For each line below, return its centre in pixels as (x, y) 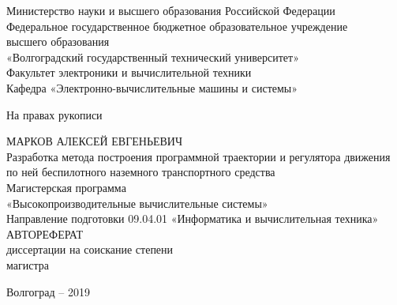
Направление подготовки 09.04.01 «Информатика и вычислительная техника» (193, 218)
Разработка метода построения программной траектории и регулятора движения (198, 156)
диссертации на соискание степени (90, 249)
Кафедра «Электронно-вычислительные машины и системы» (152, 87)
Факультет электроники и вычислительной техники (129, 72)
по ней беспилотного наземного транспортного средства (141, 172)
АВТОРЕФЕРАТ (45, 233)
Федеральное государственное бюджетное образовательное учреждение (177, 26)
